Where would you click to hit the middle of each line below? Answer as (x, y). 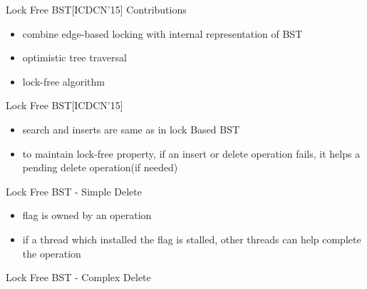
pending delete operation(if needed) (100, 167)
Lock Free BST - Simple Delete (74, 191)
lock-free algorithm (63, 81)
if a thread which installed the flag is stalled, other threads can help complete (192, 239)
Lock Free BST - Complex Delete (78, 277)
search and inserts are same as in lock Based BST (131, 129)
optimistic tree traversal (74, 57)
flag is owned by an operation (87, 215)
